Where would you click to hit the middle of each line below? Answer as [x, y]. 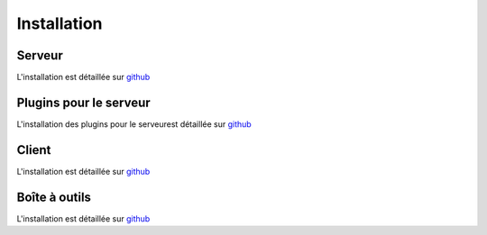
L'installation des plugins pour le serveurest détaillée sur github [134, 124]
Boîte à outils [54, 197]
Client [34, 150]
